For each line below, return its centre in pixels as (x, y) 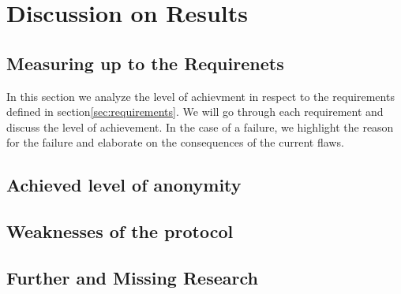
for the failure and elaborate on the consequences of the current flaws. (175, 142)
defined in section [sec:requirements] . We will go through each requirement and (195, 112)
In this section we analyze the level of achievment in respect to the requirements (200, 96)
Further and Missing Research (132, 277)
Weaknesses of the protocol (120, 231)
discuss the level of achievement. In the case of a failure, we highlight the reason (200, 127)
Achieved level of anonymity (124, 185)
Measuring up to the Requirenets (145, 63)
